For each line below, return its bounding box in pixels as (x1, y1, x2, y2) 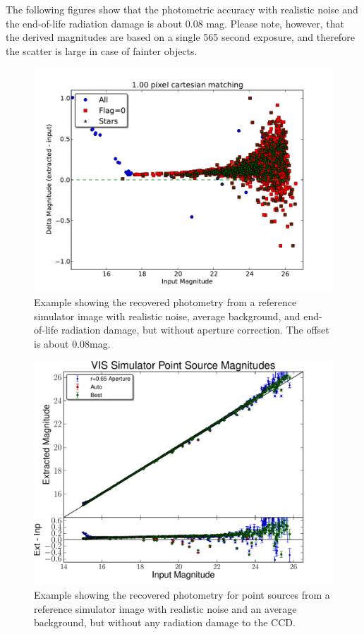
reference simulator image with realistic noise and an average (34, 601, 297, 616)
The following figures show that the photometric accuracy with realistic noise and (6, 2, 358, 16)
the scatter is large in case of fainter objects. (6, 43, 198, 58)
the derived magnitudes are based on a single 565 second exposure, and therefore (6, 30, 355, 44)
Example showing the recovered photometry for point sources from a (34, 587, 330, 602)
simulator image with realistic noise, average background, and (34, 308, 301, 323)
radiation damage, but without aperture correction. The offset (61, 322, 329, 337)
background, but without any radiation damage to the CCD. (34, 615, 296, 630)
